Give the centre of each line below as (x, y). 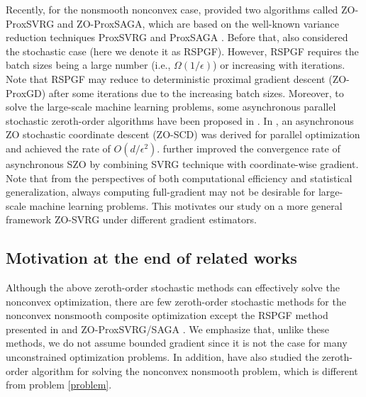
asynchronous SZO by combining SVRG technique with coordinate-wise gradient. (182, 163)
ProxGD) (26, 93)
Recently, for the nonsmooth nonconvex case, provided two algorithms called (172, 9)
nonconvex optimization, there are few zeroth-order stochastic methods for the (176, 301)
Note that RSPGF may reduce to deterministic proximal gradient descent (166, 78)
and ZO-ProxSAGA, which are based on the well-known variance (198, 23)
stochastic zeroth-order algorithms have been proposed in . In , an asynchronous (180, 120)
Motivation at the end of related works (151, 258)
